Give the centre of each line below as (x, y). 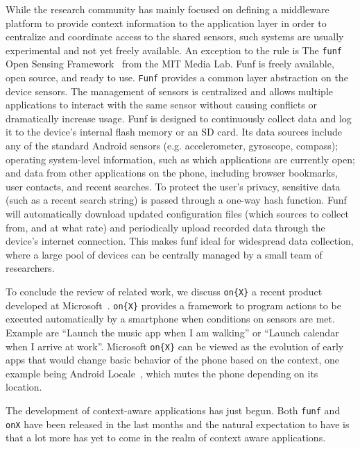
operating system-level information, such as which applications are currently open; (180, 159)
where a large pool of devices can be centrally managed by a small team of (164, 254)
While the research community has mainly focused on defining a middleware (168, 9)
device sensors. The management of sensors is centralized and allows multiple (169, 91)
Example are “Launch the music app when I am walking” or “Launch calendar (172, 332)
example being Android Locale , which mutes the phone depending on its (162, 373)
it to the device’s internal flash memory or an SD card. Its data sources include (174, 132)
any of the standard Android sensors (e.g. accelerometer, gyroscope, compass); (172, 146)
